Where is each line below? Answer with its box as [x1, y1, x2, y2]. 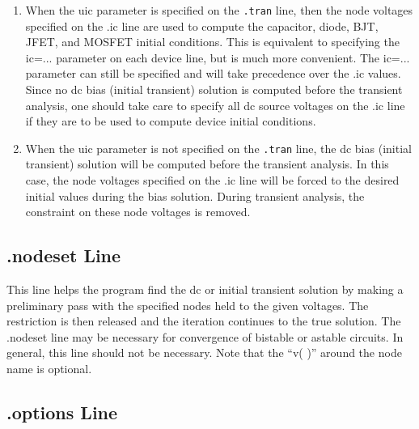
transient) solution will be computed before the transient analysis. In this [25, 155, 389, 172]
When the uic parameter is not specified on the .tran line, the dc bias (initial [25, 139, 412, 156]
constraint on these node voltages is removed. [25, 203, 251, 220]
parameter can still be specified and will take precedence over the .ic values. [25, 65, 401, 82]
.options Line [6, 400, 118, 424]
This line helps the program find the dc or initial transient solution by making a [6, 281, 404, 298]
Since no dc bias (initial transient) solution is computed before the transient [25, 81, 403, 98]
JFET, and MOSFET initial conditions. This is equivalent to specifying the [25, 33, 400, 50]
